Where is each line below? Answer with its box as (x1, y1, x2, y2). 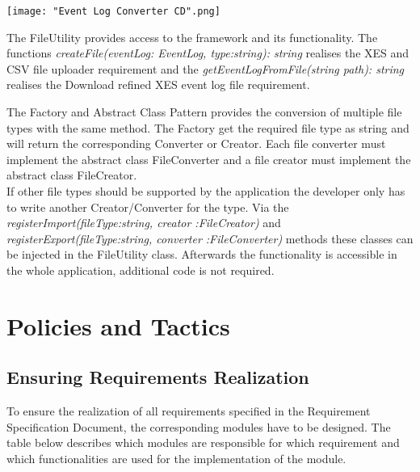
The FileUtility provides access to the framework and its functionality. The (6, 28, 378, 45)
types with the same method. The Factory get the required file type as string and (6, 119, 409, 136)
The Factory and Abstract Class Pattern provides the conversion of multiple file (6, 103, 402, 120)
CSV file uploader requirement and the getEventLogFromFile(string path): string (6, 60, 405, 77)
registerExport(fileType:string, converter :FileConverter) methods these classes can (6, 230, 414, 247)
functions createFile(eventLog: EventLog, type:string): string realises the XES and (6, 44, 409, 61)
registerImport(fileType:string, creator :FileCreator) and (6, 214, 281, 231)
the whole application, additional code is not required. (6, 261, 275, 278)
